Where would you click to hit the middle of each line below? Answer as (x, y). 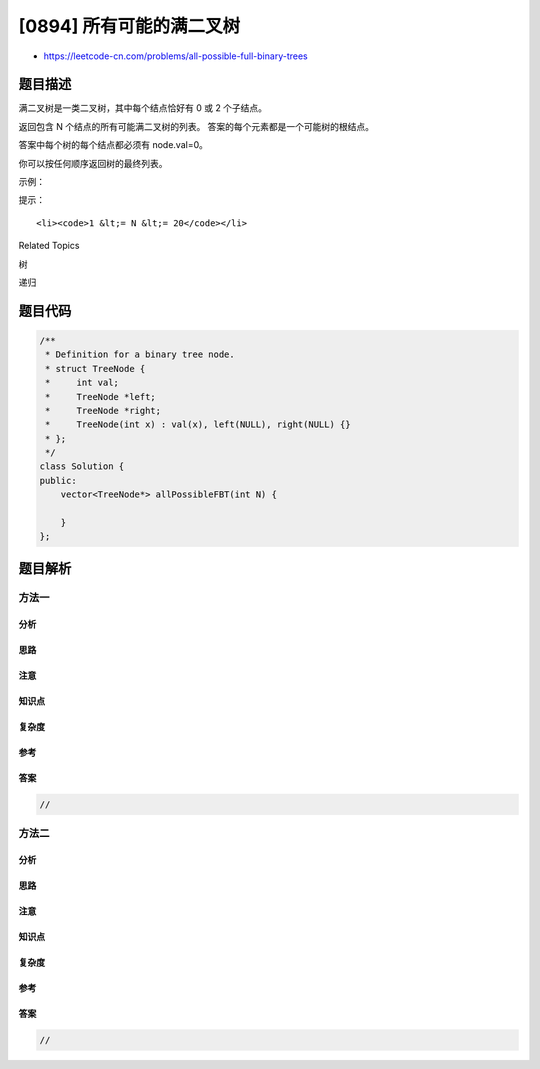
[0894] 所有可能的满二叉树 (129, 26)
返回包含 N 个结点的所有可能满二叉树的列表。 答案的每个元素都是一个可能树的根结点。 (196, 126)
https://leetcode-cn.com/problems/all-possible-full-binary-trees (176, 56)
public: (58, 480)
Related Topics (49, 246)
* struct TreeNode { (95, 368)
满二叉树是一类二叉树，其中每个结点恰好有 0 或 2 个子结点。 (143, 108)
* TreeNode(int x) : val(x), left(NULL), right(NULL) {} (198, 424)
